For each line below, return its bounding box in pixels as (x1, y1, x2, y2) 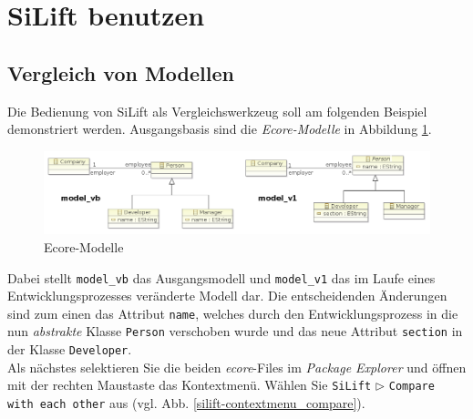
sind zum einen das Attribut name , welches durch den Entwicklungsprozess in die (7, 303, 458, 322)
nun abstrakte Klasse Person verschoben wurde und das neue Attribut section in (7, 322, 463, 341)
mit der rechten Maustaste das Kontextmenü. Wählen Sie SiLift (7, 375, 372, 394)
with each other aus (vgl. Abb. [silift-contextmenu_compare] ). (7, 393, 365, 412)
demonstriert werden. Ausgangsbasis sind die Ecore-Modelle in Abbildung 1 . (7, 119, 432, 138)
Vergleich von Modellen (7, 58, 234, 87)
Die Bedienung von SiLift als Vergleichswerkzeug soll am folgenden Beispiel (7, 101, 427, 120)
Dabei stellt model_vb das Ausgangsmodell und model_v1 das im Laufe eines (7, 268, 436, 287)
